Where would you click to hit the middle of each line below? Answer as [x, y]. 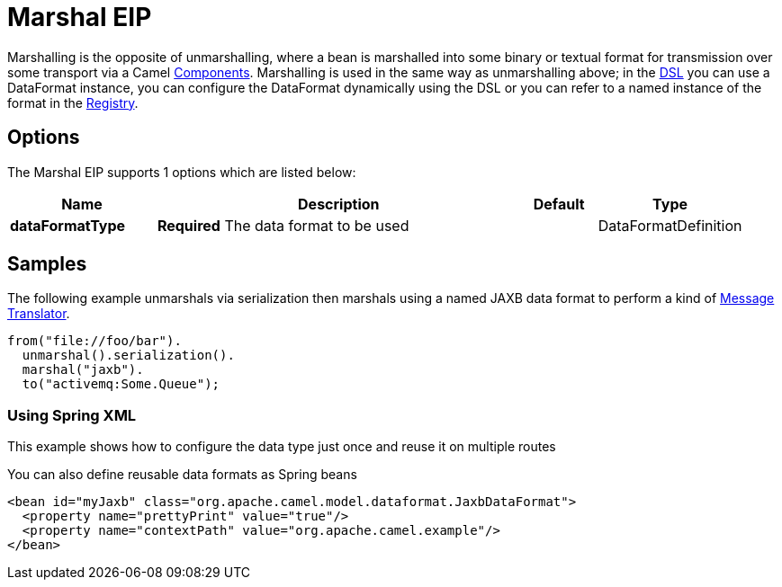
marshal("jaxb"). [83, 370]
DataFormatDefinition [670, 225]
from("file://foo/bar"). [94, 341]
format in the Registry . [73, 102]
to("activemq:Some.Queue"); [121, 384]
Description [339, 204]
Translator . [39, 314]
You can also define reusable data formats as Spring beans [182, 475]
